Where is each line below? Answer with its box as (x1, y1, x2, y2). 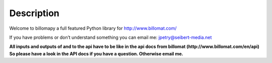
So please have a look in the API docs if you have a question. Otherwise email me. (9, 50, 183, 56)
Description (9, 8, 60, 19)
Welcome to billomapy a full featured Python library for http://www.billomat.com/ (9, 25, 177, 31)
